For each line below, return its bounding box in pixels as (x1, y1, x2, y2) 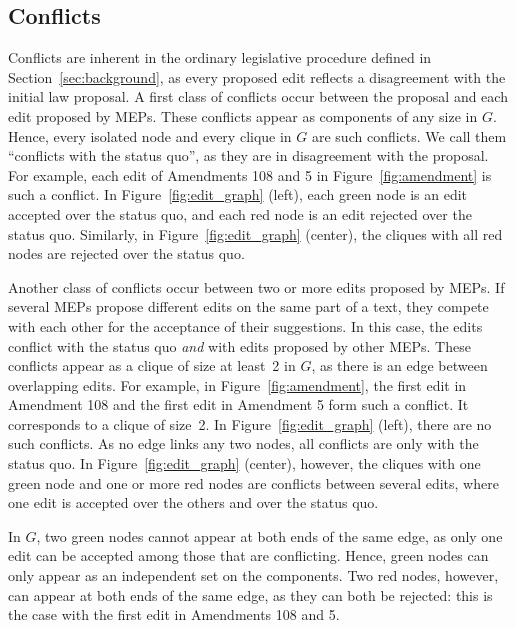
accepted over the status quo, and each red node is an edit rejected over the (8, 203, 472, 224)
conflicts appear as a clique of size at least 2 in (8, 355, 296, 376)
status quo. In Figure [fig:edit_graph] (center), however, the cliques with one (8, 453, 481, 474)
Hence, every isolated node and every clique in (8, 125, 292, 146)
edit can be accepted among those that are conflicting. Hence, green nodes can (8, 545, 489, 566)
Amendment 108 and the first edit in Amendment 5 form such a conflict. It (8, 394, 469, 415)
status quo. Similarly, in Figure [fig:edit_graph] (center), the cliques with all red (8, 223, 503, 244)
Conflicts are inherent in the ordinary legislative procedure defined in (8, 47, 432, 68)
